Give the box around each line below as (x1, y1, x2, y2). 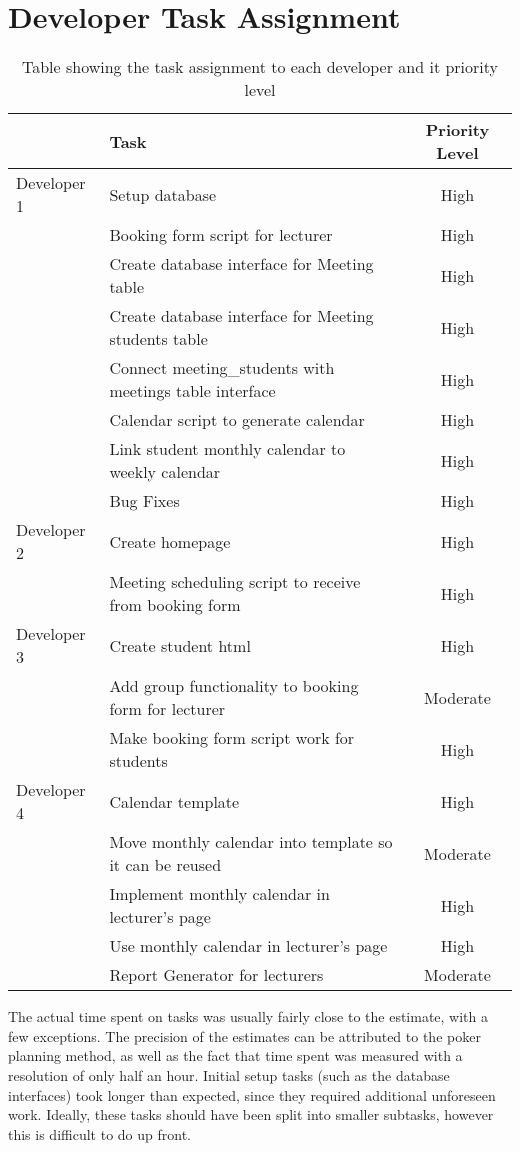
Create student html (109, 633, 251, 657)
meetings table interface (109, 379, 276, 403)
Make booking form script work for (109, 726, 355, 750)
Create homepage (109, 529, 231, 553)
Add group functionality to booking (109, 674, 359, 698)
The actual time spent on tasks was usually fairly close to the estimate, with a (8, 1006, 489, 1027)
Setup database (109, 182, 217, 206)
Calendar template (109, 789, 240, 813)
